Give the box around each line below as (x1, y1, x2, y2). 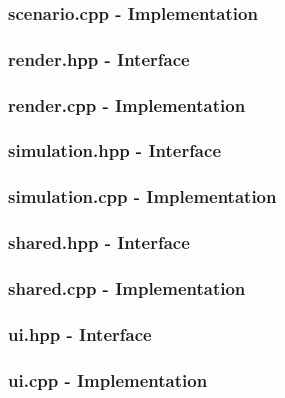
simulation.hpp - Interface (8, 138, 221, 163)
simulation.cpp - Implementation (8, 184, 277, 209)
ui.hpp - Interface (8, 321, 152, 346)
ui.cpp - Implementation (8, 367, 208, 392)
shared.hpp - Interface (8, 230, 190, 255)
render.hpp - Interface (8, 46, 190, 71)
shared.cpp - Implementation (8, 275, 246, 300)
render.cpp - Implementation (8, 92, 246, 117)
